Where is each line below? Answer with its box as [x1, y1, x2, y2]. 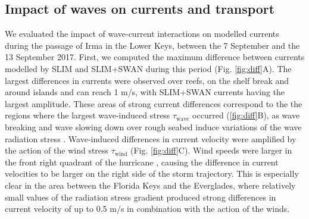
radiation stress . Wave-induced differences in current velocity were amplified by [5, 132, 296, 145]
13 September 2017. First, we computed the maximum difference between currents [5, 51, 305, 63]
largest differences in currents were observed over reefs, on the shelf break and [5, 74, 289, 86]
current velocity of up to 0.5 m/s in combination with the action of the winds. [5, 202, 290, 215]
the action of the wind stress [5, 144, 109, 157]
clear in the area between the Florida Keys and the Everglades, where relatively [5, 179, 296, 191]
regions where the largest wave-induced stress [5, 109, 170, 121]
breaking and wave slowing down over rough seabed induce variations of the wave [5, 120, 302, 133]
